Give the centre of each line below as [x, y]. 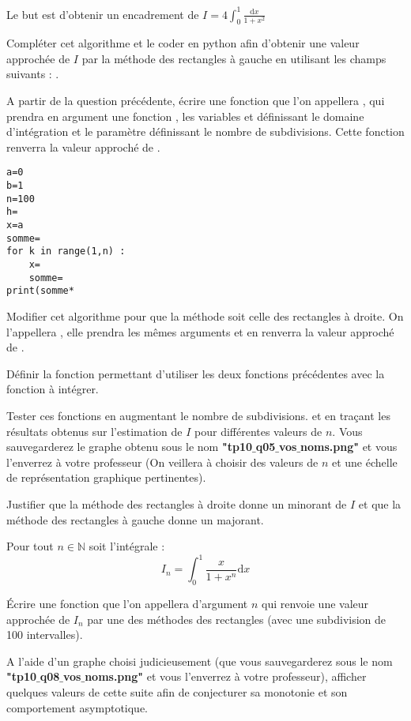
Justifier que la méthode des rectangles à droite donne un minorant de [177, 503]
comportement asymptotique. [77, 707]
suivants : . [33, 74]
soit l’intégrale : [127, 546]
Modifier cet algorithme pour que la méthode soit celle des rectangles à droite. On [205, 316]
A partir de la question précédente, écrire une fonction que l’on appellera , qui [196, 101]
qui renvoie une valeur [315, 604]
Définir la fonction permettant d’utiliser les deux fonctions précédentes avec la [196, 373]
